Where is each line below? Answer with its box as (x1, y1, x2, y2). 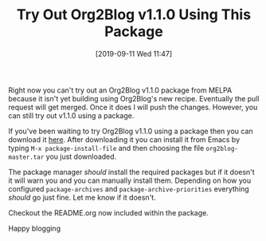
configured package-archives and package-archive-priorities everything (8, 184, 249, 193)
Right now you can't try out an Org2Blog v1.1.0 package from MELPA (8, 85, 233, 95)
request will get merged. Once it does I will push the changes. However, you (8, 102, 258, 112)
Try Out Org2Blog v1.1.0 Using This (16, 6, 252, 24)
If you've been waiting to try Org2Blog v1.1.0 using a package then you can (8, 126, 253, 136)
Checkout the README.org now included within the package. (8, 207, 209, 217)
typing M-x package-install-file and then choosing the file (8, 143, 205, 152)
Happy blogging (8, 223, 61, 233)
